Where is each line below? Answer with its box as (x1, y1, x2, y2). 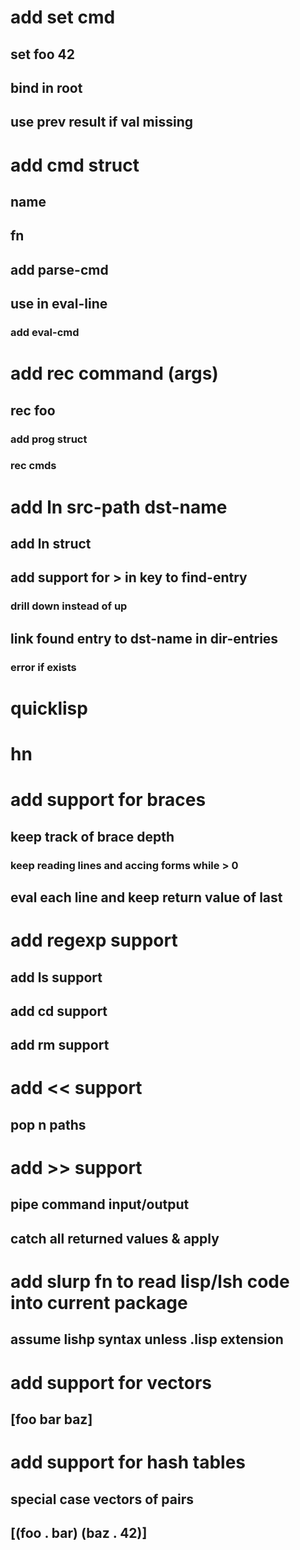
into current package (10, 1292, 188, 1315)
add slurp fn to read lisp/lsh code (10, 1271, 290, 1293)
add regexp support (10, 929, 178, 952)
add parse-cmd (10, 261, 109, 278)
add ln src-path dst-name (10, 496, 228, 518)
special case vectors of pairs (10, 1491, 194, 1508)
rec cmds (10, 459, 57, 473)
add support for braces (10, 789, 207, 811)
